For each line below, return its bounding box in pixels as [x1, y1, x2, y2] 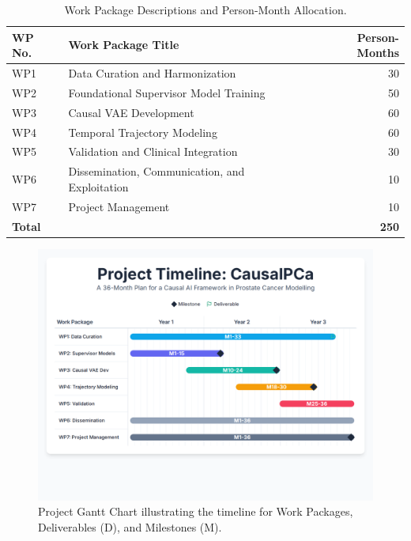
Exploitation [68, 178, 129, 195]
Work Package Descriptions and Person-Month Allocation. [64, 2, 347, 17]
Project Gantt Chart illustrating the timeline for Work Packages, [38, 503, 353, 520]
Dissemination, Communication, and [68, 163, 245, 180]
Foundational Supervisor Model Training [68, 84, 266, 100]
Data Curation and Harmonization [68, 65, 236, 81]
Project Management [68, 198, 170, 214]
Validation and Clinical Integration [68, 143, 238, 160]
